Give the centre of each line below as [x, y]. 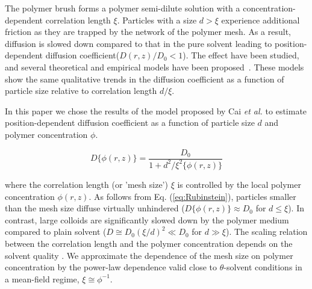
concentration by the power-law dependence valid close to [111, 267]
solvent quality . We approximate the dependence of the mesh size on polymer [149, 255]
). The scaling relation [267, 232]
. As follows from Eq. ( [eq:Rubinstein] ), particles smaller [192, 196]
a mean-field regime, [42, 278]
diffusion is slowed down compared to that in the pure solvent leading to [139, 43]
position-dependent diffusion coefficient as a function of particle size [130, 123]
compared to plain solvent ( [56, 232]
